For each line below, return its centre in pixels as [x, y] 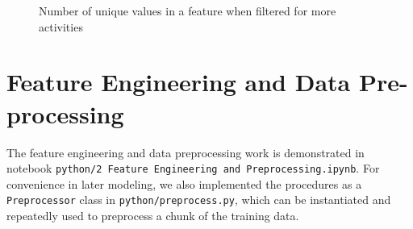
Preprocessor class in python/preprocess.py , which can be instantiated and [199, 200]
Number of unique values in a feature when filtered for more [188, 10]
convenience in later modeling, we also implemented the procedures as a [184, 183]
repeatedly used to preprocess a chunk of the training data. [153, 215]
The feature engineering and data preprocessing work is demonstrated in [186, 152]
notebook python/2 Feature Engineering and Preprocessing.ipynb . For [193, 168]
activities [61, 26]
